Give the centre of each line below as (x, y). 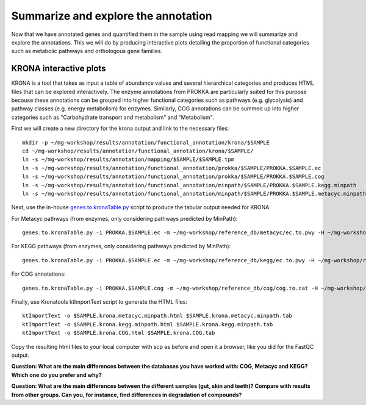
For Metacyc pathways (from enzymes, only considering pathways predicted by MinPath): (124, 218)
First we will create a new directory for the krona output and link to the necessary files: (120, 129)
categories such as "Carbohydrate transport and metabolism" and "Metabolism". (113, 117)
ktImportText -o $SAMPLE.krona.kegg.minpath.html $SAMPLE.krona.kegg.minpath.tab (148, 324)
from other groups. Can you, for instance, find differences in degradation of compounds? (127, 395)
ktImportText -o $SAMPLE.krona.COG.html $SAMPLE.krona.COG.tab (119, 333)
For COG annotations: (38, 274)
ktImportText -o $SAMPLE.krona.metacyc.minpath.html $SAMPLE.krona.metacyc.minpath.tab (157, 316)
